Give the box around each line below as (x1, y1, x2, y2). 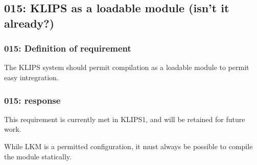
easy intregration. (4, 72, 59, 82)
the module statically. (4, 151, 72, 161)
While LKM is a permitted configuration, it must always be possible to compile (4, 140, 253, 151)
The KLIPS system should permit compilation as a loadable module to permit (4, 62, 249, 73)
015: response (4, 93, 61, 106)
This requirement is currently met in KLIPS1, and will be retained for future (4, 113, 245, 124)
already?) (4, 15, 55, 31)
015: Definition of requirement (4, 42, 131, 55)
